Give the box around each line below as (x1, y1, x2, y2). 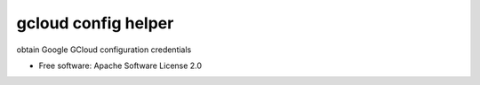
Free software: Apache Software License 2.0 (38, 60, 203, 71)
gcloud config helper (16, 13, 174, 33)
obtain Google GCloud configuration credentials (16, 44, 192, 55)
